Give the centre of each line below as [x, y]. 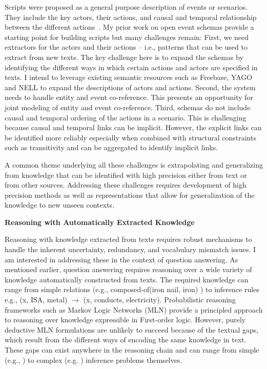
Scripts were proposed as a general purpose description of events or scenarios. [126, 7]
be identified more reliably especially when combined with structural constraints [130, 137]
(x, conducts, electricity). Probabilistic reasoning [159, 300]
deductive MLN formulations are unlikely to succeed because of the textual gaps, [132, 329]
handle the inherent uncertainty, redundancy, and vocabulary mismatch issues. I [130, 249]
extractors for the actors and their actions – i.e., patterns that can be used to [126, 47]
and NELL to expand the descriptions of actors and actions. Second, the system [130, 87]
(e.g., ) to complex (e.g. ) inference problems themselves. [94, 360]
